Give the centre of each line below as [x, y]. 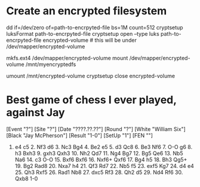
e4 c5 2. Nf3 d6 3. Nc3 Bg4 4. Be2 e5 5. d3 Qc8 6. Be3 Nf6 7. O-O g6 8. [104, 147]
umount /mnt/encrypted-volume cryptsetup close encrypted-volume [90, 76]
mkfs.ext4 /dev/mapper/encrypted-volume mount [67, 58]
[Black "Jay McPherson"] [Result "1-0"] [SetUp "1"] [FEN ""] [80, 135]
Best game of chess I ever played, [91, 100]
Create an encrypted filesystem [87, 11]
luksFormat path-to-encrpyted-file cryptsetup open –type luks [83, 33]
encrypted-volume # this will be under [90, 40]
